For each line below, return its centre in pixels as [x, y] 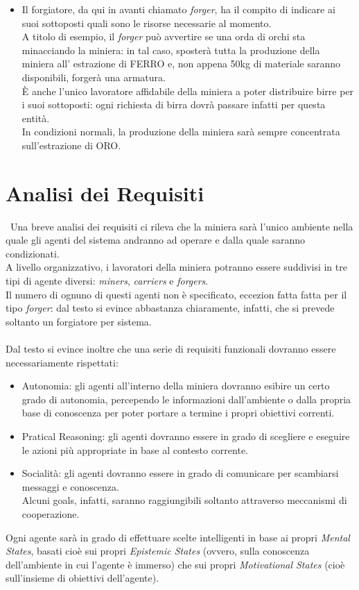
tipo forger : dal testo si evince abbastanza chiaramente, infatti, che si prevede [170, 308]
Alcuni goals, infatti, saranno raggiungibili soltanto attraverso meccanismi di [184, 500]
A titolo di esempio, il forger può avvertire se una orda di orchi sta [164, 36]
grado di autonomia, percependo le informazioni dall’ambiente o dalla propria [186, 399]
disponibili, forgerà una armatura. [94, 77]
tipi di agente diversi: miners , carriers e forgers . [107, 281]
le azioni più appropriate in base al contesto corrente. [135, 449]
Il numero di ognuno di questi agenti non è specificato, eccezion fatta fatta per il [176, 294]
